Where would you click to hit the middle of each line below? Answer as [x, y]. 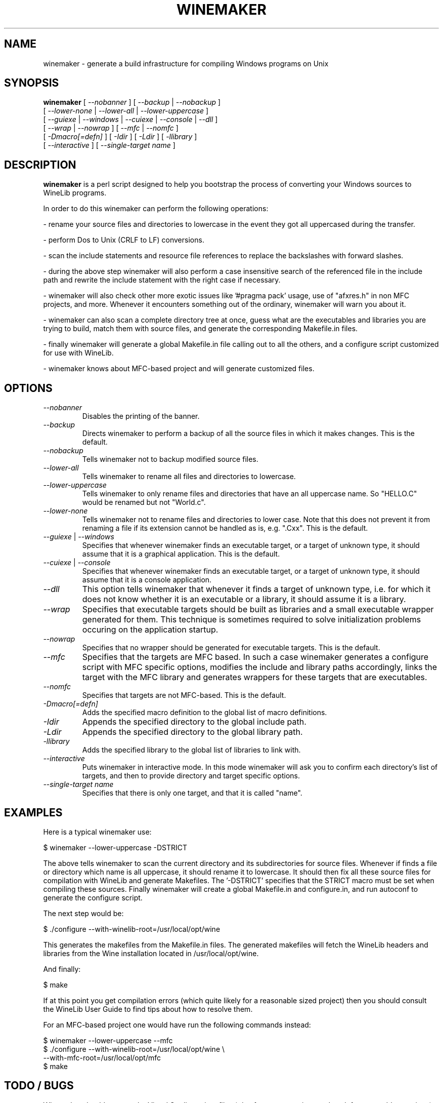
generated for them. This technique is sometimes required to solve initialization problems [252, 620]
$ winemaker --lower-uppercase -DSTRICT [115, 847]
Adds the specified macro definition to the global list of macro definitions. [205, 713]
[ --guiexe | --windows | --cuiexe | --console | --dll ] [130, 120]
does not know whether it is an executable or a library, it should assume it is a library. [244, 599]
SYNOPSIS [32, 83]
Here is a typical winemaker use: [97, 832]
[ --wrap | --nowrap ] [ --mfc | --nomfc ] [111, 128]
